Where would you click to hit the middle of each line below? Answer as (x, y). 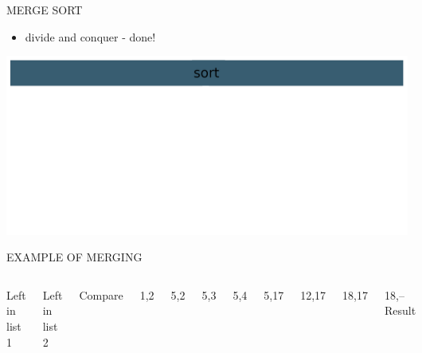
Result (401, 310)
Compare (101, 294)
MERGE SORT (45, 10)
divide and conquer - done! (90, 36)
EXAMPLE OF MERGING (74, 257)
